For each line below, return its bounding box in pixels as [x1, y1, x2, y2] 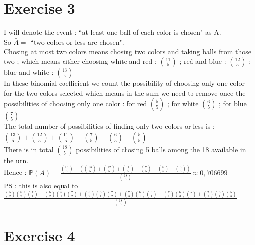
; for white [167, 98, 199, 109]
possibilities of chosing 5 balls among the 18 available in [76, 144, 246, 154]
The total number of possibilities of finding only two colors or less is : [4, 121, 215, 131]
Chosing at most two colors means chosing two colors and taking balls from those [4, 46, 252, 57]
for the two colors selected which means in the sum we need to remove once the [4, 87, 246, 98]
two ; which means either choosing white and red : [4, 56, 157, 66]
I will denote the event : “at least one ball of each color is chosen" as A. [4, 27, 221, 37]
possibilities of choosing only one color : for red [4, 98, 147, 109]
